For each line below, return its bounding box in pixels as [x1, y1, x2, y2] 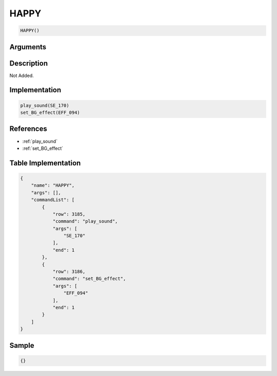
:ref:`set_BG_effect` [22, 145, 64, 151]
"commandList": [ [31, 197, 75, 203]
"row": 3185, [52, 211, 86, 217]
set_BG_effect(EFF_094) [20, 110, 81, 115]
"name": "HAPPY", [31, 183, 75, 188]
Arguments [9, 43, 47, 51]
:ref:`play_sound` [22, 138, 58, 144]
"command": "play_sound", [52, 219, 118, 224]
